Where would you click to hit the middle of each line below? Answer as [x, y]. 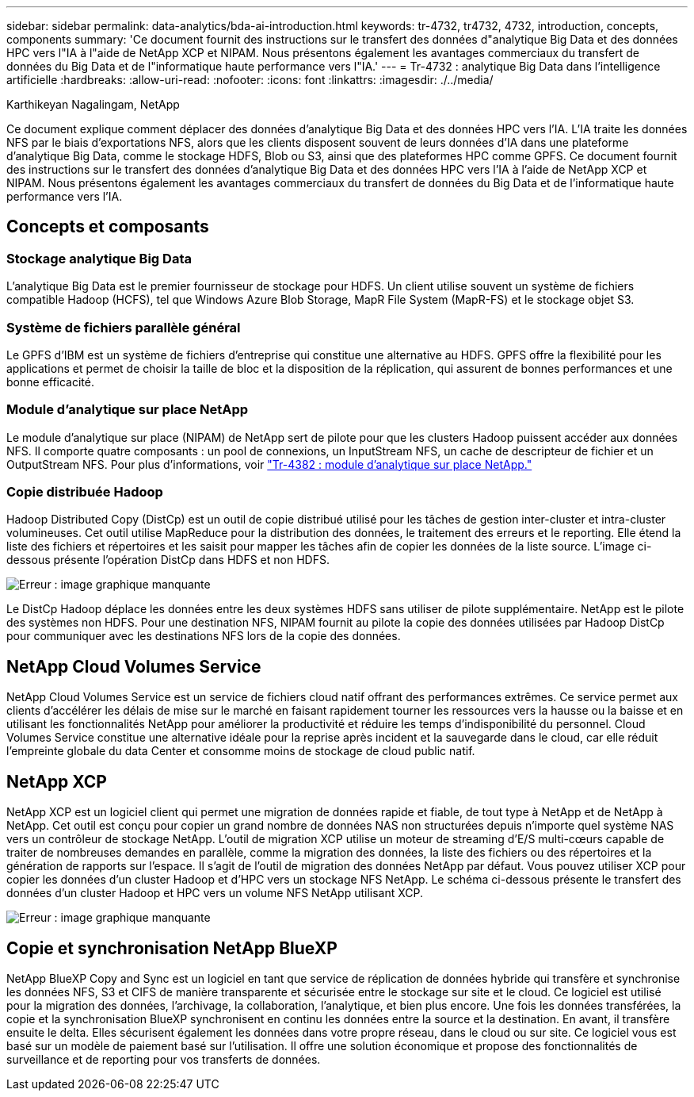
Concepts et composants [108, 227]
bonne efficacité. [51, 382]
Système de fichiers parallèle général [124, 327]
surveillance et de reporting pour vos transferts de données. [164, 1059]
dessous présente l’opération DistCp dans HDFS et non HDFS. [168, 560]
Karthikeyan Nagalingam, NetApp [93, 104]
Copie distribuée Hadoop [85, 492]
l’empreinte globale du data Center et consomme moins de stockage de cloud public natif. [241, 751]
